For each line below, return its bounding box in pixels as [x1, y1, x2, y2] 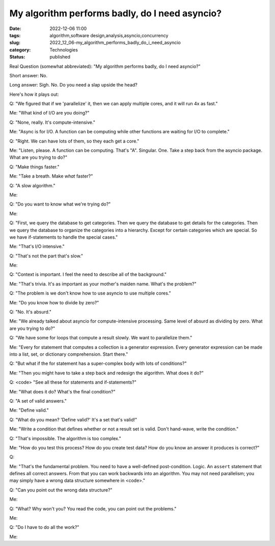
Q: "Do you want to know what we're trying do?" [9, 201, 111, 207]
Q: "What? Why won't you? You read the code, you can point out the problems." [9, 505, 177, 511]
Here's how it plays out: [9, 91, 59, 97]
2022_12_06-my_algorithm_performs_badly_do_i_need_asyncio [49, 40, 181, 46]
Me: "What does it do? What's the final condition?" [9, 388, 116, 394]
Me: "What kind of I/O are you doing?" [9, 110, 90, 116]
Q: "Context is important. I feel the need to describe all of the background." [9, 271, 167, 277]
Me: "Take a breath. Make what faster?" [9, 173, 93, 179]
